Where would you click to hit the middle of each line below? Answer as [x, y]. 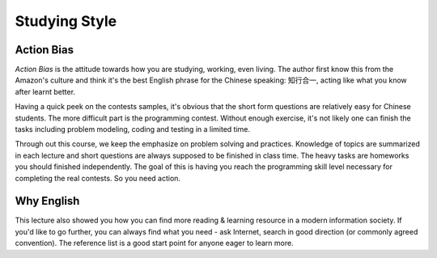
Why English [47, 201]
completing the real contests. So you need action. [98, 178]
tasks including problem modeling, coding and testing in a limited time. [133, 129]
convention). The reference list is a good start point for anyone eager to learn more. [155, 243]
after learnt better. [45, 91]
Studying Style [66, 21]
